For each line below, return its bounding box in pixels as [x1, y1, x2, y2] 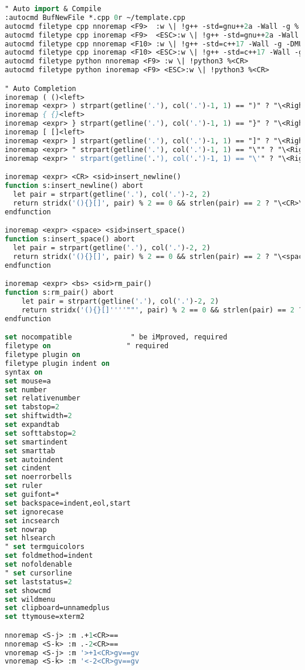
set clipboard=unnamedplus [5, 604, 110, 612]
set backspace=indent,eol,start [5, 499, 131, 507]
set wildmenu [5, 595, 55, 604]
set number [5, 385, 47, 394]
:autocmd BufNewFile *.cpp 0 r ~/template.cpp [5, 13, 185, 22]
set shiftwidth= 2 [5, 412, 72, 420]
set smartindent [5, 437, 68, 446]
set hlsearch [5, 534, 55, 543]
